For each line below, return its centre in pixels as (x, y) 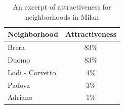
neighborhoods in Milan (62, 16)
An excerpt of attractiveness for (62, 7)
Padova (19, 85)
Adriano (20, 97)
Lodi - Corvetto (32, 72)
